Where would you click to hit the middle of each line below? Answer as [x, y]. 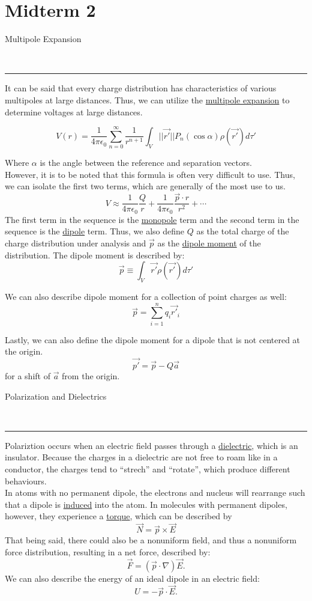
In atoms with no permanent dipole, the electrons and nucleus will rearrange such [155, 493]
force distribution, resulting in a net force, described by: [108, 551]
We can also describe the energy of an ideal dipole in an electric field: [132, 578]
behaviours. [26, 480]
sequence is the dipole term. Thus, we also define [94, 231]
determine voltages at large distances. [74, 111]
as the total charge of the [243, 231]
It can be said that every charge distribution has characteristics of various [141, 88]
